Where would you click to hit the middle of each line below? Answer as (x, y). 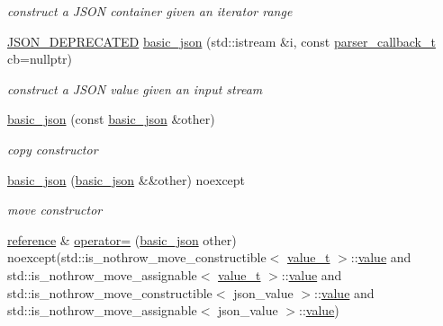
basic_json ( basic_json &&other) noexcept (127, 179)
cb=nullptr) (40, 59)
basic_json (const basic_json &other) (111, 119)
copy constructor (53, 149)
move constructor (55, 210)
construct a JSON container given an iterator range (150, 11)
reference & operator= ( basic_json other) (122, 239)
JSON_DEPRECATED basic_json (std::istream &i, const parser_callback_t (221, 41)
